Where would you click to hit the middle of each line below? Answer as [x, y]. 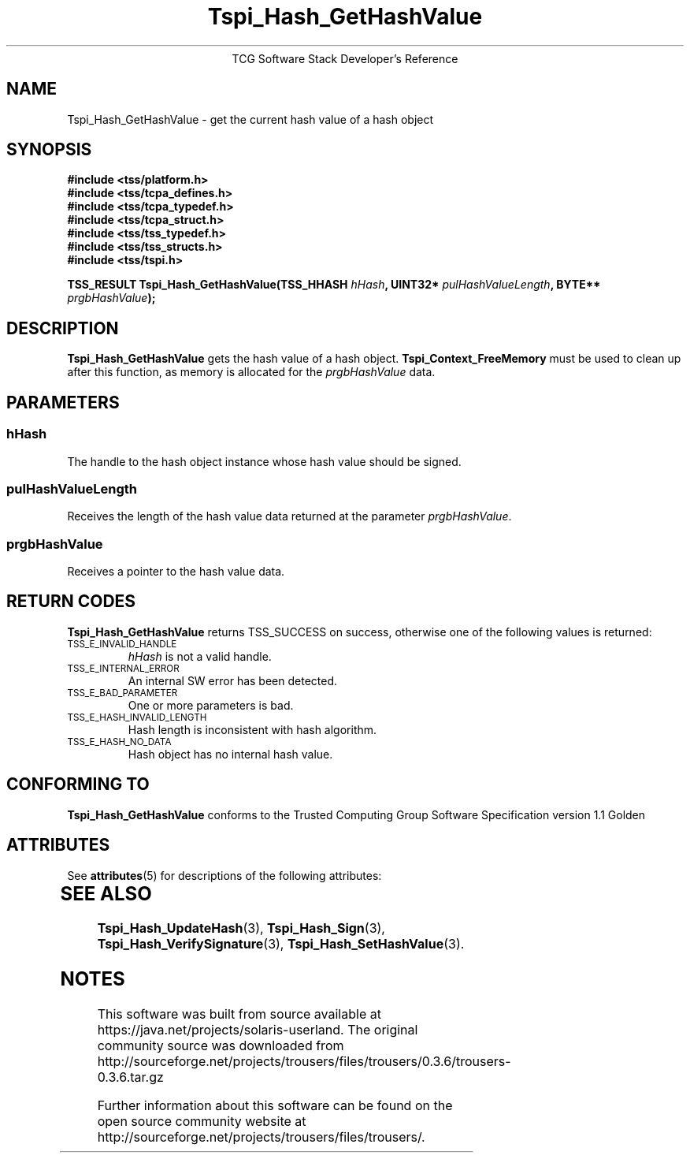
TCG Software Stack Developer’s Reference [345, 58]
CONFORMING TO [78, 784]
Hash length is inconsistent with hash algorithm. [252, 729]
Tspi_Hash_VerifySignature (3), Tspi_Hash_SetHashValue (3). [281, 944]
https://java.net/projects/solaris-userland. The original [258, 1030]
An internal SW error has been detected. [233, 680]
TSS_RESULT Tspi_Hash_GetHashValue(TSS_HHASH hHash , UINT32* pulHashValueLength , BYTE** [334, 285]
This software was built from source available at [239, 1014]
